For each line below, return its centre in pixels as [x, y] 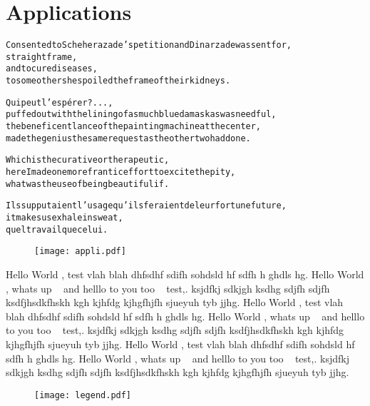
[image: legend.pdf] [83, 395]
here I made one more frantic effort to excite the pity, [121, 172]
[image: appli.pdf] [80, 252]
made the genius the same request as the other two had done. [128, 138]
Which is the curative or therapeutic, [88, 160]
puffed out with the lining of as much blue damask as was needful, [141, 115]
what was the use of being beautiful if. [88, 184]
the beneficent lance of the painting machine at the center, [134, 127]
